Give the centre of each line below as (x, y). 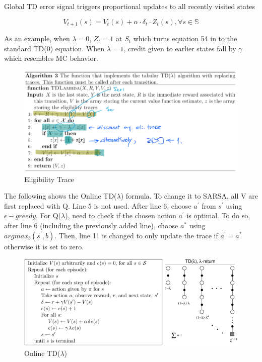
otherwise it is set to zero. (44, 246)
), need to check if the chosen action (121, 215)
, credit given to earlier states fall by (180, 48)
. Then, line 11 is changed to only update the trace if (136, 235)
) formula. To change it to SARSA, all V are (189, 196)
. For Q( (49, 215)
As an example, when (37, 38)
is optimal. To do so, (218, 215)
